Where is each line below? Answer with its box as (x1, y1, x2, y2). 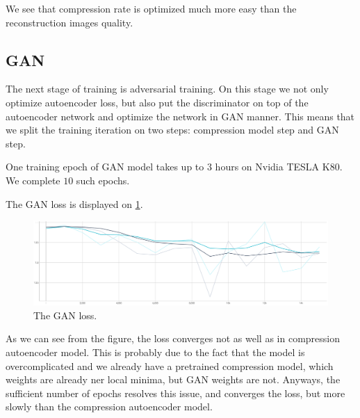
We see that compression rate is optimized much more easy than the (6, 1, 297, 15)
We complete (6, 172, 60, 187)
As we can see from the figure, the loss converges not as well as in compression (6, 331, 341, 346)
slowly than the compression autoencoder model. (6, 399, 213, 414)
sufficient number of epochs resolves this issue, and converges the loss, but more (6, 385, 345, 400)
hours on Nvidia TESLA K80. (215, 159, 343, 174)
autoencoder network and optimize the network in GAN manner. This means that (6, 108, 355, 123)
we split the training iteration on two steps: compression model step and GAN (6, 122, 339, 137)
